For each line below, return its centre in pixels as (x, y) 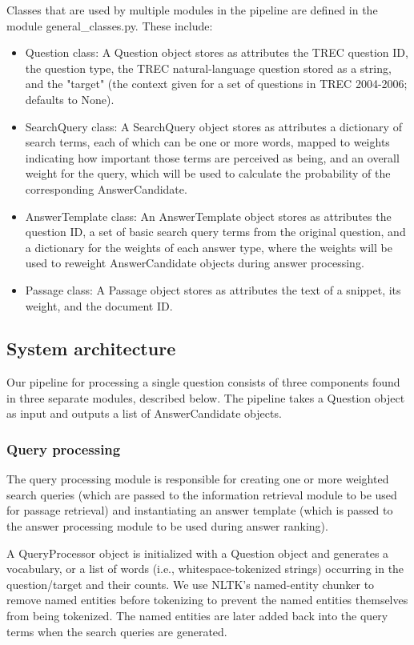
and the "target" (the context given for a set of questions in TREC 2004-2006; (216, 84)
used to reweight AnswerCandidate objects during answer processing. (195, 263)
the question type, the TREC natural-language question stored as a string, (208, 68)
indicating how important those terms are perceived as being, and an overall (212, 157)
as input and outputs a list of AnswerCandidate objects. (144, 413)
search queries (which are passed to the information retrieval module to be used (202, 494)
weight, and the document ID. (99, 305)
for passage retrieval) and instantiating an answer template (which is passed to (200, 510)
